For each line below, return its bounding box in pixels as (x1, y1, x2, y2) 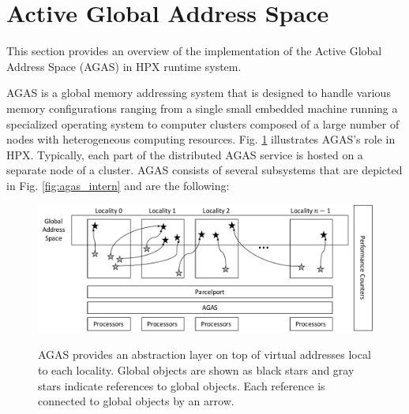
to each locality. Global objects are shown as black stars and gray (38, 361, 355, 378)
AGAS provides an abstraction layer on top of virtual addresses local (38, 346, 371, 363)
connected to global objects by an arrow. (38, 393, 235, 409)
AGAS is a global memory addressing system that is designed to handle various (6, 84, 391, 101)
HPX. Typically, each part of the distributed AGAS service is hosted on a (6, 146, 363, 162)
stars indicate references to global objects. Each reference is (38, 377, 325, 393)
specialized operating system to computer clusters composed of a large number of (6, 115, 400, 132)
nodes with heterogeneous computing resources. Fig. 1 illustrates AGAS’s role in (6, 131, 396, 147)
